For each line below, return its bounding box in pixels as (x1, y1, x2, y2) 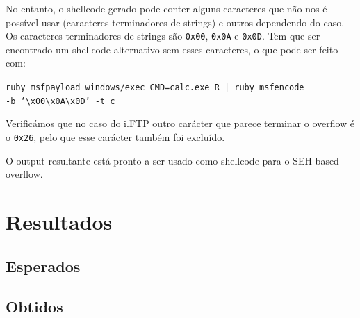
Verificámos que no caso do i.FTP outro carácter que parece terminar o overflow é (6, 116, 355, 131)
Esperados (6, 255, 81, 276)
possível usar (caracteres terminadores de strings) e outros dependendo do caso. (6, 15, 345, 29)
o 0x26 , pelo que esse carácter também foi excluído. (6, 129, 225, 144)
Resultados (6, 207, 113, 235)
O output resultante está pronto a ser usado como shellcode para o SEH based (6, 153, 339, 167)
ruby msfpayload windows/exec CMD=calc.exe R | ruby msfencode (6, 83, 304, 93)
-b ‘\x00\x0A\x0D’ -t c (6, 96, 115, 106)
